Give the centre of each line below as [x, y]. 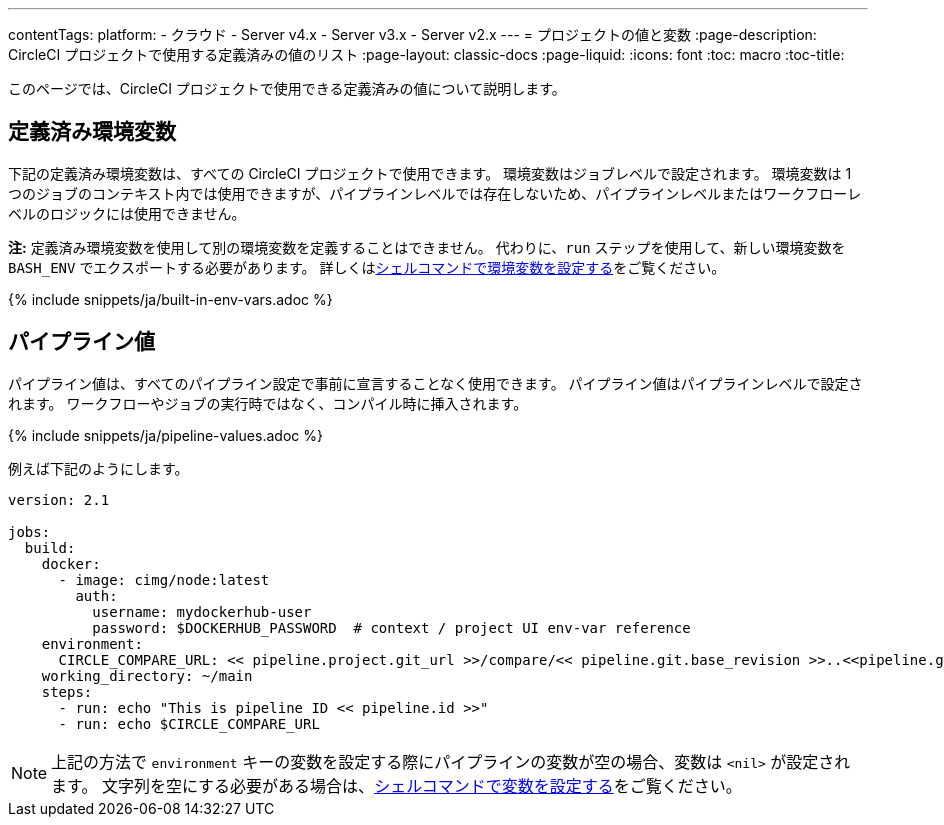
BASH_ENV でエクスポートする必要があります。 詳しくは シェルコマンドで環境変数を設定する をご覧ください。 [367, 267]
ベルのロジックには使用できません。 [127, 213]
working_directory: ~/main [147, 675]
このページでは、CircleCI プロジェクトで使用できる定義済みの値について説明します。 [287, 88]
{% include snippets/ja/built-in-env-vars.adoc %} [170, 299]
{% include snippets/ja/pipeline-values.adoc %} [165, 435]
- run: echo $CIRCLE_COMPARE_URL [189, 723]
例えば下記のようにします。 [98, 468]
